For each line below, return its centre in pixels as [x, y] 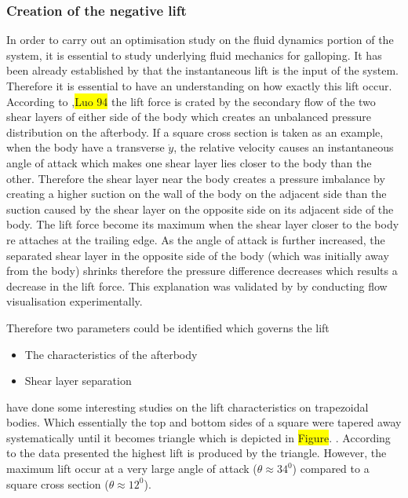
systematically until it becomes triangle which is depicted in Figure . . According [199, 437]
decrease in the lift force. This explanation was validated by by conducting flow [197, 286]
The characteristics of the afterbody [111, 354]
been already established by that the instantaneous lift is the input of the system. [202, 70]
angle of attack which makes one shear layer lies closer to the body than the [189, 162]
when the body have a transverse [86, 147]
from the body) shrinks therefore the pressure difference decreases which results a [202, 271]
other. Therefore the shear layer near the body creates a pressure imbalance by [196, 178]
